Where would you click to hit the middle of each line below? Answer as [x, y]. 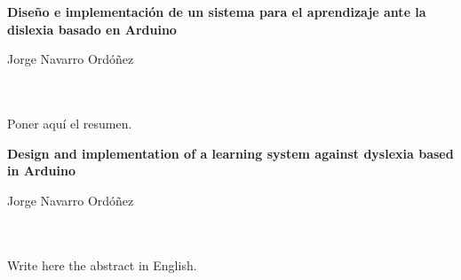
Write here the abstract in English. [102, 264]
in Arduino [41, 171]
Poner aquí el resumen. [70, 124]
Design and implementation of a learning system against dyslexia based [230, 153]
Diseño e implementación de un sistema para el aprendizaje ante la [217, 12]
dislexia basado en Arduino [92, 29]
